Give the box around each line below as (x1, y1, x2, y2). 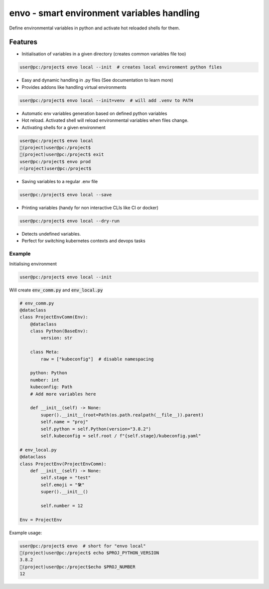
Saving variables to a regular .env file (21, 179, 98, 185)
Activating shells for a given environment (21, 124, 106, 130)
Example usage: (9, 530, 42, 536)
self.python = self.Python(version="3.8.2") (40, 426, 151, 432)
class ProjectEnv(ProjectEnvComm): (19, 461, 107, 467)
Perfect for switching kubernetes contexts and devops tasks (21, 238, 145, 244)
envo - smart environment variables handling (9, 7, 200, 18)
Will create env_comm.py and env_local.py (9, 287, 103, 293)
